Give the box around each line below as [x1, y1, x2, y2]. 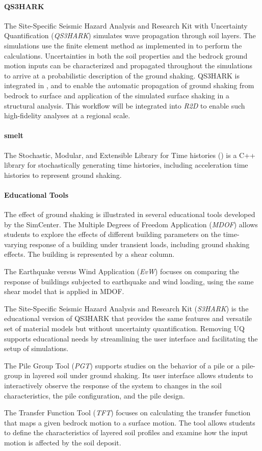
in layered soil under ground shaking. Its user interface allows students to [24, 370, 253, 381]
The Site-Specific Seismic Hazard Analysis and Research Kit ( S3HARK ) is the [4, 303, 249, 313]
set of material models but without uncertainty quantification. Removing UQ [4, 323, 245, 334]
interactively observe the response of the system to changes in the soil [4, 380, 222, 391]
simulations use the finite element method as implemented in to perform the [4, 40, 242, 50]
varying [4, 238, 28, 249]
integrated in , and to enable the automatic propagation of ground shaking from [4, 80, 254, 91]
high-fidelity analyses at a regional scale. [4, 110, 130, 121]
